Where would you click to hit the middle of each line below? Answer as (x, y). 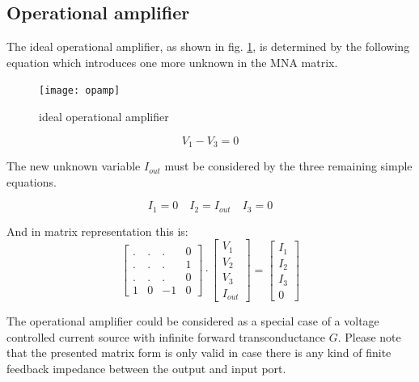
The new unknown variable (74, 166)
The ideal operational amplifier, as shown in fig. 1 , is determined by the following (208, 46)
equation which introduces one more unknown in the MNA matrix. (172, 62)
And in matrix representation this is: (97, 231)
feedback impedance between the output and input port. (146, 369)
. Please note (369, 336)
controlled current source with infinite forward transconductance (166, 336)
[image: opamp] (80, 91)
